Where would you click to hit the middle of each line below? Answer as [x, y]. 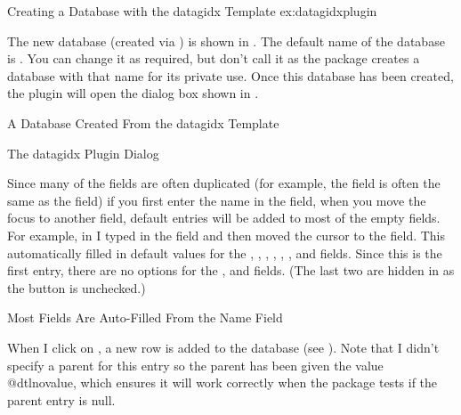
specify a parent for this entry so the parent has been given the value [195, 365]
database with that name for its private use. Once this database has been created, [230, 75]
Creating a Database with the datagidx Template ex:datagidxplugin [192, 11]
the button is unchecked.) [77, 287]
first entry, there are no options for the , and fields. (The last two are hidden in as [231, 270]
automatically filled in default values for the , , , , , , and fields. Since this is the [225, 252]
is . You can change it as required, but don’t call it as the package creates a [214, 58]
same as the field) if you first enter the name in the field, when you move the [217, 200]
